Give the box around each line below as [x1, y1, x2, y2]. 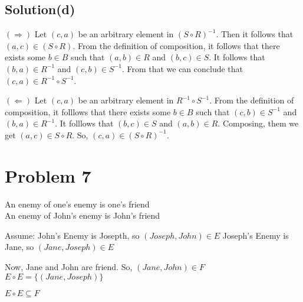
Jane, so [5, 241, 34, 253]
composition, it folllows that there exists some [5, 105, 171, 118]
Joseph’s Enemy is [222, 229, 289, 241]
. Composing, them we [218, 117, 299, 129]
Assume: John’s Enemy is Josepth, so [5, 229, 140, 241]
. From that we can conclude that [121, 62, 243, 74]
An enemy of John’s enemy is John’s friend [5, 209, 160, 222]
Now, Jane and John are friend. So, [5, 261, 133, 273]
